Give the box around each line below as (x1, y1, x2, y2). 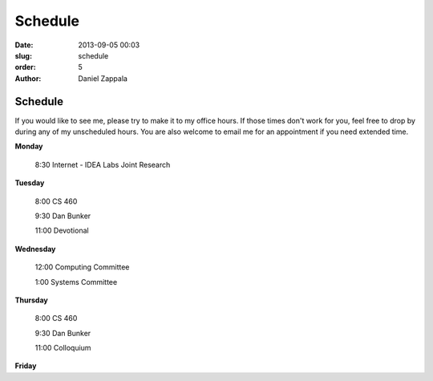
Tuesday (14, 178, 45, 188)
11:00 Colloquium (34, 343, 91, 353)
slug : (14, 51, 32, 60)
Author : (14, 73, 42, 83)
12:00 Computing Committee (34, 262, 130, 272)
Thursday (14, 295, 48, 305)
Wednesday (14, 244, 56, 253)
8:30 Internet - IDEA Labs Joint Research (34, 160, 171, 169)
